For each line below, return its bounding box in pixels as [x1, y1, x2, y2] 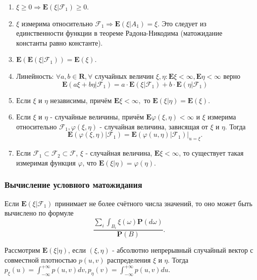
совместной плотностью [4, 254, 77, 265]
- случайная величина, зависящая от [100, 121, 208, 131]
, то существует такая [179, 148, 244, 158]
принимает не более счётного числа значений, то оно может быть [55, 198, 253, 208]
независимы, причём [50, 95, 112, 105]
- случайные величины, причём [50, 112, 144, 122]
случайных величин [95, 70, 154, 81]
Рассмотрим [4, 245, 40, 255]
